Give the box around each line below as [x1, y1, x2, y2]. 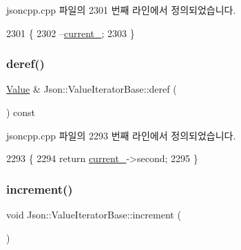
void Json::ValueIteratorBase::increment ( [6, 207, 181, 221]
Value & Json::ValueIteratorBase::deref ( [6, 82, 177, 96]
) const [6, 105, 36, 119]
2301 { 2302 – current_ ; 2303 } [6, 25, 135, 40]
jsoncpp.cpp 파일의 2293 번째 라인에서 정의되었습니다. [6, 128, 236, 142]
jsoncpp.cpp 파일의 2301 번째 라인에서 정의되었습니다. [6, 3, 236, 16]
